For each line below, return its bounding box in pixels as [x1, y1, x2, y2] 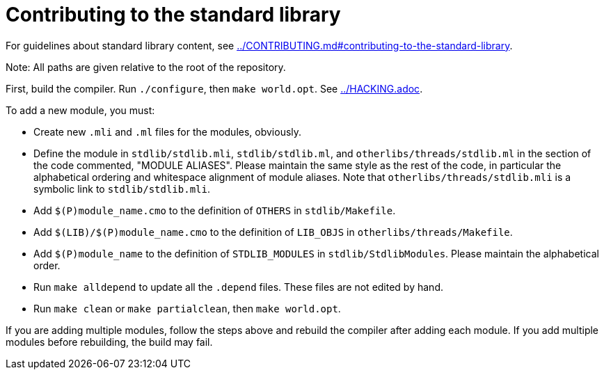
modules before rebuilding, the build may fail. [6, 335, 213, 348]
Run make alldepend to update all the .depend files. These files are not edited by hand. [33, 280, 443, 293]
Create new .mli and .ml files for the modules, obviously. [33, 125, 302, 138]
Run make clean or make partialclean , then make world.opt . [33, 302, 341, 314]
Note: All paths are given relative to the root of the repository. [6, 61, 286, 73]
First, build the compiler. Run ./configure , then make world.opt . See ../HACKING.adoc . [6, 82, 423, 95]
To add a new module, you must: [6, 104, 155, 116]
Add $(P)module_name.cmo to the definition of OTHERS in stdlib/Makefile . [33, 204, 396, 216]
